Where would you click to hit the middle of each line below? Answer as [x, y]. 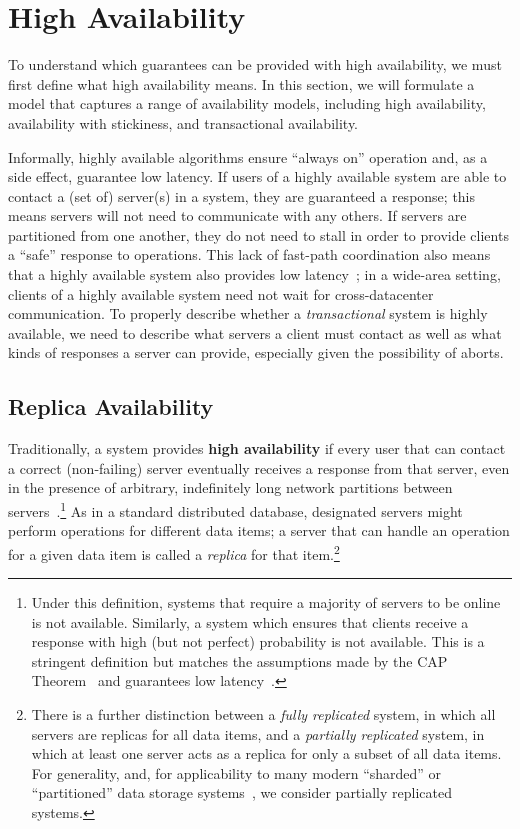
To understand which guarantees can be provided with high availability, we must [255, 64]
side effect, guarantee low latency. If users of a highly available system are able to [257, 176]
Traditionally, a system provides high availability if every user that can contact [257, 448]
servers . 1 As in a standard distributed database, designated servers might [235, 509]
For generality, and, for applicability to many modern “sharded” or [236, 772]
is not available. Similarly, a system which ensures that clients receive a [250, 621]
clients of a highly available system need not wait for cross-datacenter [221, 293]
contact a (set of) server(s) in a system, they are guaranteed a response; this [242, 195]
